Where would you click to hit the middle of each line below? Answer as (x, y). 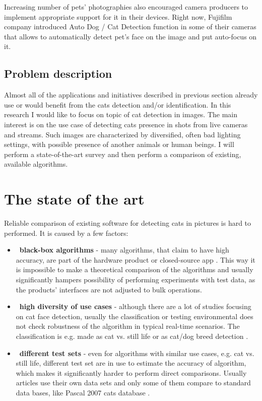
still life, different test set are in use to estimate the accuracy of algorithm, (131, 363)
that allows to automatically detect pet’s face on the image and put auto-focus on (130, 36)
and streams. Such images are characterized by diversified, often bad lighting (122, 134)
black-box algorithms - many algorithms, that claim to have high (124, 250)
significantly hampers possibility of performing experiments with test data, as (136, 280)
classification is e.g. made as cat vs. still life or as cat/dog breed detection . (132, 336)
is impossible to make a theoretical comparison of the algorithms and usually (135, 269)
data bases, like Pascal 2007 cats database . (83, 392)
